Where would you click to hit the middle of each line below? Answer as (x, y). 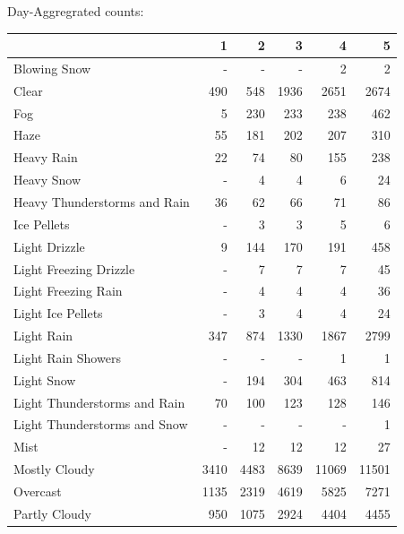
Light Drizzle (49, 246)
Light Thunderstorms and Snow (101, 424)
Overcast (38, 491)
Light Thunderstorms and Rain (99, 402)
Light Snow (45, 379)
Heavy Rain (46, 157)
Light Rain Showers (67, 357)
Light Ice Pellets (58, 313)
